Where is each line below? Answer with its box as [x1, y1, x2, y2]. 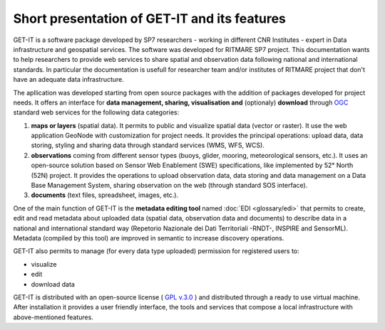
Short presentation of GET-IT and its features [13, 11, 287, 26]
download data [31, 280, 75, 288]
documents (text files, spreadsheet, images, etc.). [31, 191, 178, 199]
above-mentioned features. [13, 313, 94, 321]
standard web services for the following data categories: [13, 108, 180, 117]
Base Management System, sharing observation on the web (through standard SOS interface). [31, 181, 308, 190]
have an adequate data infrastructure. [13, 75, 125, 84]
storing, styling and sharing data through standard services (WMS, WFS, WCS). [31, 141, 265, 149]
